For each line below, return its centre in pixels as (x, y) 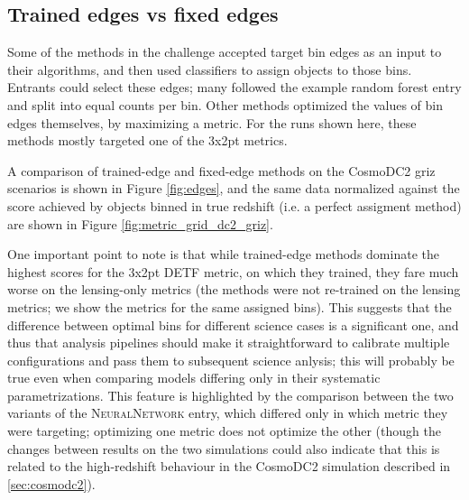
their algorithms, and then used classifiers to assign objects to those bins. (210, 69)
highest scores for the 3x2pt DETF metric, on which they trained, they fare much (233, 271)
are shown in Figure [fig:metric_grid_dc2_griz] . (140, 223)
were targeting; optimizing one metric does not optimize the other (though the (224, 431)
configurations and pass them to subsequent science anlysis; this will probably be (231, 360)
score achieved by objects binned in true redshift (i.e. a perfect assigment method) (234, 205)
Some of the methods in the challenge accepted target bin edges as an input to (225, 52)
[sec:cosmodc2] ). (51, 483)
